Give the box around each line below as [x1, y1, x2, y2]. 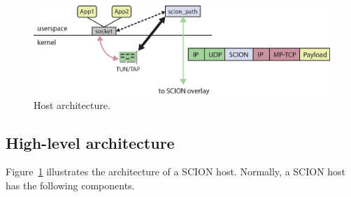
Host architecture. [34, 97, 110, 112]
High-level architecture [6, 131, 175, 153]
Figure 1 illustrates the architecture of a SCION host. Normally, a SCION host [6, 164, 346, 179]
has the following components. [6, 178, 135, 193]
